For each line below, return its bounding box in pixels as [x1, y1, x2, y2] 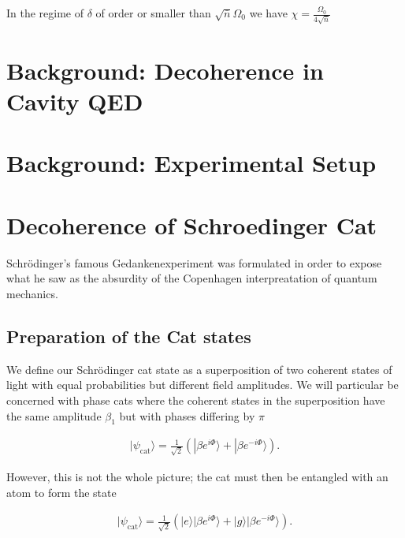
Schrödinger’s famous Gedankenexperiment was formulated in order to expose [6, 254, 382, 271]
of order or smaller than [95, 5, 211, 21]
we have [249, 5, 288, 21]
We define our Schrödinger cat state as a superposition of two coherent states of [6, 361, 392, 377]
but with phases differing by [119, 407, 255, 424]
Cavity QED [6, 85, 143, 118]
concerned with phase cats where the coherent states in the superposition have [6, 391, 385, 408]
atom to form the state [6, 484, 117, 500]
